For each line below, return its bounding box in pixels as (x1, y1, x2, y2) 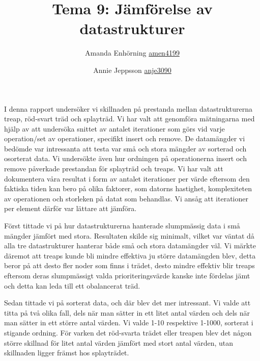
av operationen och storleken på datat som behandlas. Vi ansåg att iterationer (4, 193, 248, 203)
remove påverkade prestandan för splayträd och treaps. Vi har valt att (4, 163, 223, 174)
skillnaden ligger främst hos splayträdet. (4, 347, 129, 358)
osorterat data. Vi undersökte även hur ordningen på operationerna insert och (4, 153, 247, 164)
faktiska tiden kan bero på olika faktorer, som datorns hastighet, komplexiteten (4, 183, 252, 194)
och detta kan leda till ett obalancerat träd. (4, 280, 140, 291)
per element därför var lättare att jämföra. (4, 203, 137, 214)
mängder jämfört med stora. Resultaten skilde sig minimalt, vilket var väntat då (4, 230, 254, 241)
